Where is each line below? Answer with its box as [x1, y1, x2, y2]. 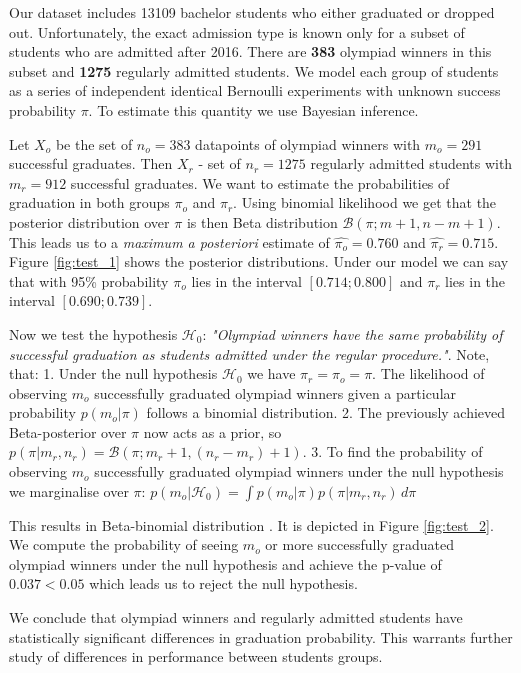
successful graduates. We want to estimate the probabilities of [70, 172, 450, 193]
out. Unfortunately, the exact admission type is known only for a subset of [9, 21, 465, 42]
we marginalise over [9, 480, 129, 501]
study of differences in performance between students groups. [9, 646, 383, 667]
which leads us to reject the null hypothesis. [89, 573, 358, 594]
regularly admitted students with [310, 153, 513, 174]
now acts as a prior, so [143, 421, 282, 442]
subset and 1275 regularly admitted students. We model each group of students [9, 60, 499, 81]
